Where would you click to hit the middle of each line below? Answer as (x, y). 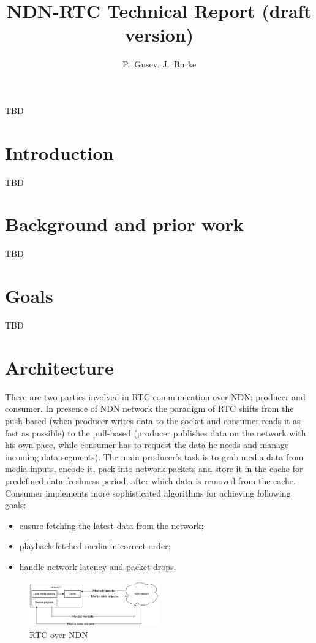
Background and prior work (124, 224)
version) (159, 35)
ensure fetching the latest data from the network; (111, 525)
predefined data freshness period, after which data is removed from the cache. (150, 480)
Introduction (59, 152)
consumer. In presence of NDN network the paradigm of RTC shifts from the (149, 409)
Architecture (59, 367)
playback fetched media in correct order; (95, 546)
